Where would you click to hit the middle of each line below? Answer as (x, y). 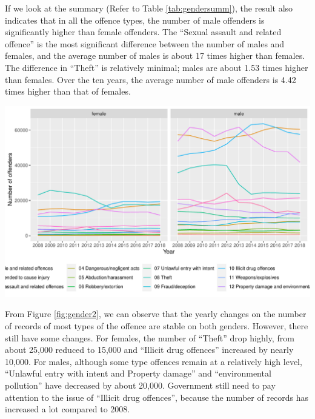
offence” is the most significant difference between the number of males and (145, 43)
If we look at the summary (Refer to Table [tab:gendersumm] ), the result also (149, 8)
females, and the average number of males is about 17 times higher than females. (155, 55)
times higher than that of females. (68, 91)
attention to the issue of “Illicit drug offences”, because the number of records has (157, 397)
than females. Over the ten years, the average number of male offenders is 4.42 (151, 79)
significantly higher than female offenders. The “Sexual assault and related (143, 32)
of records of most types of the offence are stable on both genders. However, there (157, 325)
